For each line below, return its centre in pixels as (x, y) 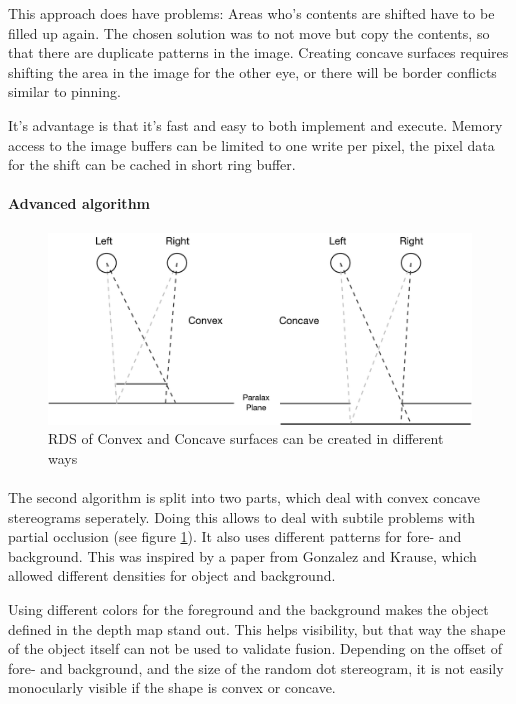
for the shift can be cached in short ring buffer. (152, 164)
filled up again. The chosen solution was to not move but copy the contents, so (249, 32)
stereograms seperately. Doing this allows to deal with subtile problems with (242, 516)
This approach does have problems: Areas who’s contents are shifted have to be (251, 13)
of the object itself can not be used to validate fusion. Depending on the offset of (255, 648)
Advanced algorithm (79, 203)
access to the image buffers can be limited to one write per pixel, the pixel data (251, 144)
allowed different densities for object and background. (172, 575)
